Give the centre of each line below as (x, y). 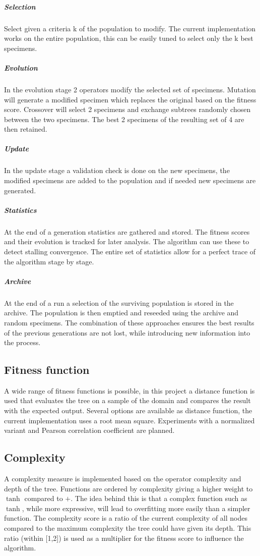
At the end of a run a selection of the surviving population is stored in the (119, 302)
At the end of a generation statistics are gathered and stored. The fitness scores (127, 231)
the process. (22, 342)
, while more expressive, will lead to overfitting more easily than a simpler (136, 508)
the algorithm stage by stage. (49, 261)
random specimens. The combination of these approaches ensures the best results (129, 322)
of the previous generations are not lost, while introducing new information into (127, 332)
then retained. (26, 129)
